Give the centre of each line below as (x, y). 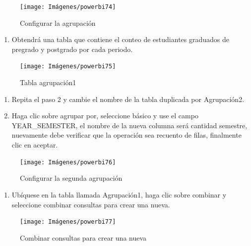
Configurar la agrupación (58, 23)
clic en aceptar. (35, 145)
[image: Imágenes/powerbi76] (68, 162)
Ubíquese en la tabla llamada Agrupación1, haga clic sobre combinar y (119, 194)
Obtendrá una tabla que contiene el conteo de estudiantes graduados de (120, 39)
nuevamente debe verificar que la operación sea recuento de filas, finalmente (126, 135)
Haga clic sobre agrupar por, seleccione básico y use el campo (105, 116)
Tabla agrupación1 (48, 82)
